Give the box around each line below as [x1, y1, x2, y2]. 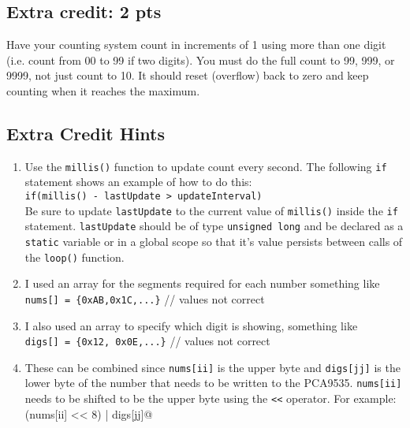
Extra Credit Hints [6, 121, 166, 145]
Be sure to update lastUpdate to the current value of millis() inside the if [24, 202, 398, 218]
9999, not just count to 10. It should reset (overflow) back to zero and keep [6, 67, 369, 84]
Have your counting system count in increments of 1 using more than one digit [6, 36, 386, 53]
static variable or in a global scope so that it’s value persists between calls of [24, 233, 403, 249]
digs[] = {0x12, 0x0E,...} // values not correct [24, 333, 270, 349]
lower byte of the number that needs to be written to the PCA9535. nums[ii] [24, 374, 402, 391]
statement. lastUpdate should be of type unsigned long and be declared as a [24, 218, 404, 234]
